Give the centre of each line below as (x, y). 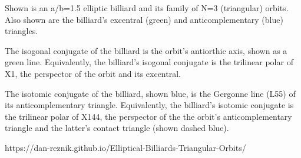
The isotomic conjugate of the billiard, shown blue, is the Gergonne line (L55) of (150, 93)
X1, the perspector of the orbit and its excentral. (93, 73)
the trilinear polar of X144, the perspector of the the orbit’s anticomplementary (148, 116)
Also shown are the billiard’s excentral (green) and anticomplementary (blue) (144, 19)
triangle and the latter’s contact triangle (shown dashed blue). (117, 128)
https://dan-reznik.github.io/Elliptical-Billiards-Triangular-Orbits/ (125, 147)
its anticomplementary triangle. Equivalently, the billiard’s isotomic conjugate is (149, 105)
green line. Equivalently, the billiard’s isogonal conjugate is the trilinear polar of (149, 62)
